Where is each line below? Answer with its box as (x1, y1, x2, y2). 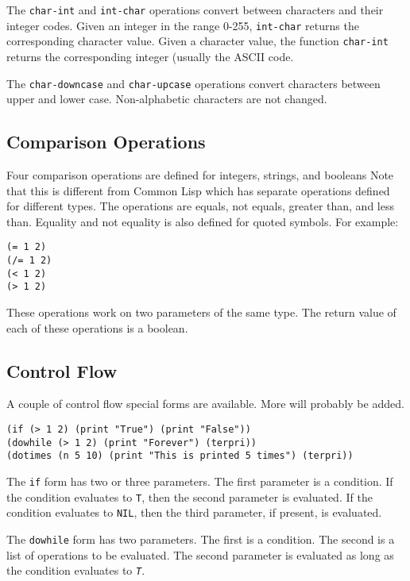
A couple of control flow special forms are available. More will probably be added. (6, 395, 404, 412)
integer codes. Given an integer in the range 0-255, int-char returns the (6, 17, 359, 33)
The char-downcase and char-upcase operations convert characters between (6, 75, 381, 91)
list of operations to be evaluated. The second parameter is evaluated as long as (6, 546, 394, 563)
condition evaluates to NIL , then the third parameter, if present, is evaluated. (6, 504, 382, 521)
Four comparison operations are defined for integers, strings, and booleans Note (6, 167, 394, 183)
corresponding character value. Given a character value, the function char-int (6, 33, 389, 49)
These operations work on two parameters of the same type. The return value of (6, 304, 396, 321)
